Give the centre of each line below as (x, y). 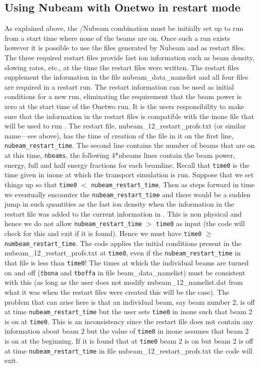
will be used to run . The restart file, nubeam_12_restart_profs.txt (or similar (125, 126)
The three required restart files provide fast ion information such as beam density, (129, 57)
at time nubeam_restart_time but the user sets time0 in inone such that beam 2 (129, 311)
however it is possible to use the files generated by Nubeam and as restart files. (125, 48)
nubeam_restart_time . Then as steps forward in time (173, 184)
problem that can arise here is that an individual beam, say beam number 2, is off (130, 302)
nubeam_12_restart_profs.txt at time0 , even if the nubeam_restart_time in (123, 253)
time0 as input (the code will (200, 223)
